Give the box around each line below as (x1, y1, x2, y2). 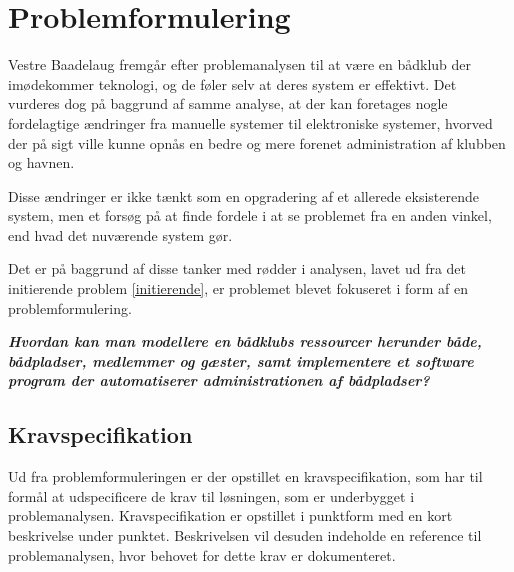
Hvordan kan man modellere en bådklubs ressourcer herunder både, (8, 331, 482, 352)
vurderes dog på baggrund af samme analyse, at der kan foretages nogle (8, 93, 448, 114)
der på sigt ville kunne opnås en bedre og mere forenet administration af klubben (8, 132, 506, 153)
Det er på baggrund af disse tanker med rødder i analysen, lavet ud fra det (8, 258, 467, 279)
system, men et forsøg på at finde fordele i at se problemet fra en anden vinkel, (8, 205, 492, 226)
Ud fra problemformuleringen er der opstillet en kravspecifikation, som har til (8, 466, 483, 487)
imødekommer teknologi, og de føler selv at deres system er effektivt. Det (8, 73, 457, 94)
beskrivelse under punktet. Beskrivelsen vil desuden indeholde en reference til (8, 525, 482, 546)
